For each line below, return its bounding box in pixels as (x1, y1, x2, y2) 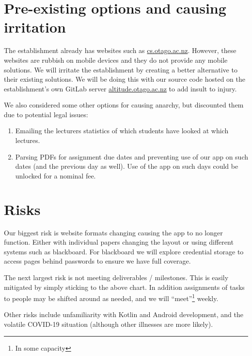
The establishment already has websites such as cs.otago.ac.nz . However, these (4, 45, 236, 55)
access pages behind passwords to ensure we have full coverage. (4, 256, 191, 266)
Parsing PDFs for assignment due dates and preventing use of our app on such (15, 151, 249, 161)
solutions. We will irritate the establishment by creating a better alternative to (4, 64, 237, 74)
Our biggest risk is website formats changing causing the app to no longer (4, 227, 223, 237)
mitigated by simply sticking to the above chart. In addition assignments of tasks (4, 282, 245, 292)
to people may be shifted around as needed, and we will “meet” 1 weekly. (4, 292, 219, 303)
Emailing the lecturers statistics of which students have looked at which (15, 125, 229, 136)
